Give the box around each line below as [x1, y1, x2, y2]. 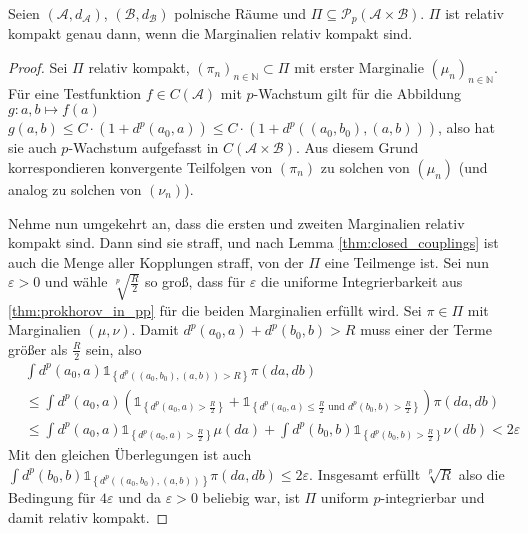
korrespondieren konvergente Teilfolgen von [8, 157, 273, 178]
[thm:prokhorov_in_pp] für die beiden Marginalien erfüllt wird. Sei [8, 299, 422, 320]
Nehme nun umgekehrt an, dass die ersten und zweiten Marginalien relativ [8, 212, 465, 233]
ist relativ [445, 3, 505, 23]
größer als [8, 338, 68, 359]
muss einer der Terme [360, 319, 492, 340]
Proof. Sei [8, 57, 68, 78]
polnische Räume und [174, 3, 306, 23]
